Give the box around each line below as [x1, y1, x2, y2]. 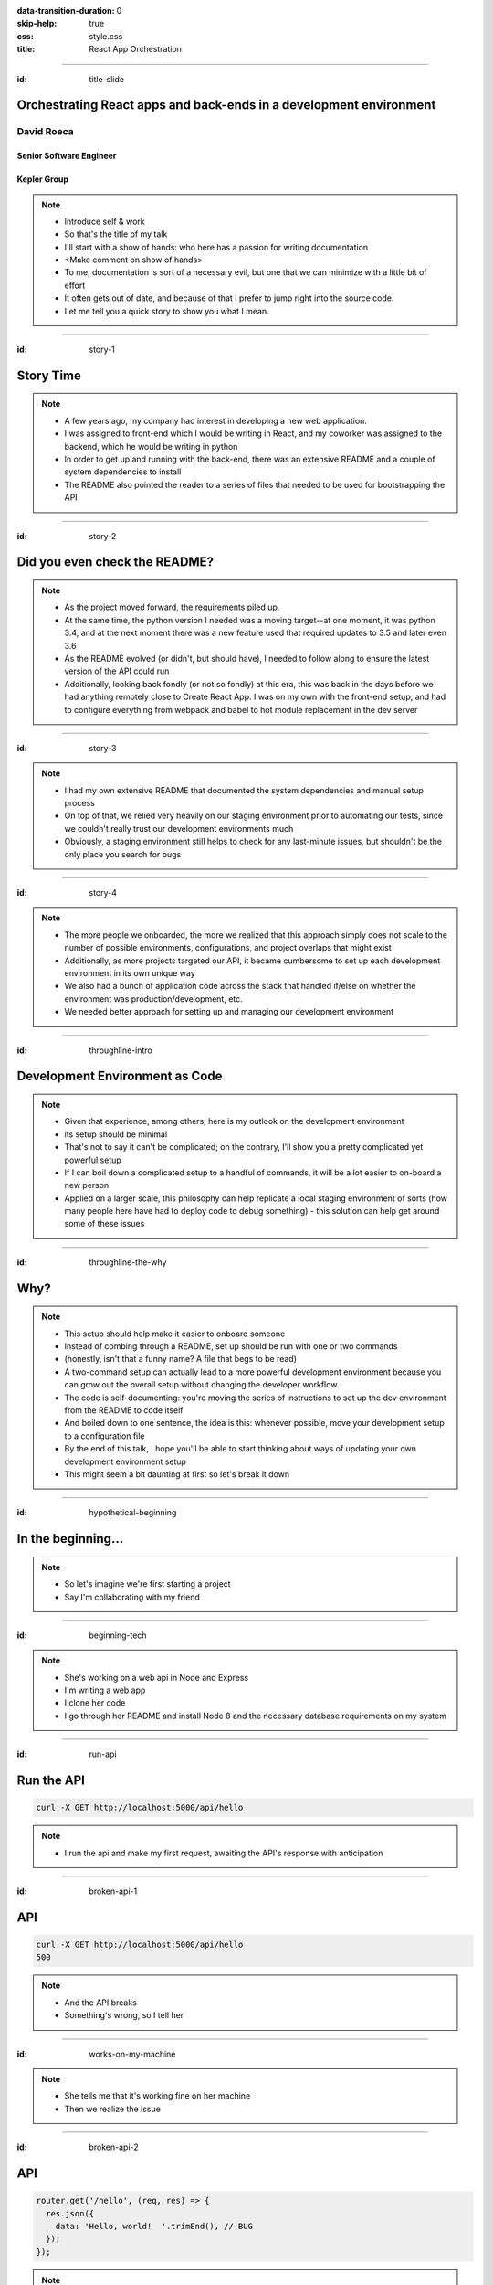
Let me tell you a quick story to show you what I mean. [64, 305, 269, 316]
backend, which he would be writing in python [64, 441, 238, 452]
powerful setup [64, 1154, 122, 1165]
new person [64, 1180, 110, 1191]
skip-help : [16, 18, 58, 29]
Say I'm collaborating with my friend [64, 1591, 200, 1602]
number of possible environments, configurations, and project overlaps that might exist [64, 942, 392, 953]
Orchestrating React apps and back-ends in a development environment [16, 97, 436, 113]
